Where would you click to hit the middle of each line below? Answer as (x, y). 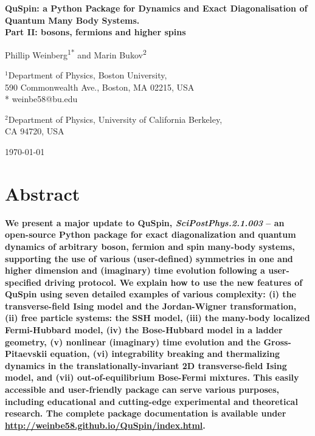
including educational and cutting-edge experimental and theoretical (151, 401)
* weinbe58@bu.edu (41, 99)
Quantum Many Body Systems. (72, 20)
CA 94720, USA (35, 131)
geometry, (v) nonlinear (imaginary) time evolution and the (133, 341)
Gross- (277, 341)
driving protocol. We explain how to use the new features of (174, 282)
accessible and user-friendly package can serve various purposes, (142, 389)
